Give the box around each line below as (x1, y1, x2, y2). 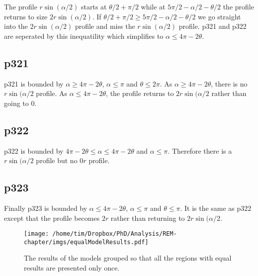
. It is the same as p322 (180, 202, 252, 213)
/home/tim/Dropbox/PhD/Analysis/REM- (52, 230, 177, 238)
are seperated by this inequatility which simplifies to (4, 30, 164, 41)
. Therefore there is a (168, 145, 232, 156)
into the (4, 21, 28, 31)
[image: (24, 230, 49, 238)
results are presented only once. (24, 263, 120, 273)
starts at (81, 1, 107, 11)
